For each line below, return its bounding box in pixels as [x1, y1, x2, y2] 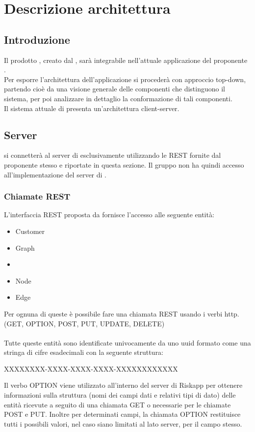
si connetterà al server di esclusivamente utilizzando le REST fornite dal [4, 150, 221, 160]
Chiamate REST [4, 190, 71, 202]
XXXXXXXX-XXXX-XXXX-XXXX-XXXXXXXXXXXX [4, 363, 178, 374]
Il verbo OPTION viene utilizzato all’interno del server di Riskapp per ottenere [4, 380, 243, 390]
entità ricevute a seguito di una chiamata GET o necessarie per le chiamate [4, 399, 231, 409]
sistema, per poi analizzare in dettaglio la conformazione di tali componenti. [4, 93, 232, 103]
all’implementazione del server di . [4, 169, 106, 179]
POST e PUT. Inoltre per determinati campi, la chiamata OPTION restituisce [4, 409, 241, 419]
